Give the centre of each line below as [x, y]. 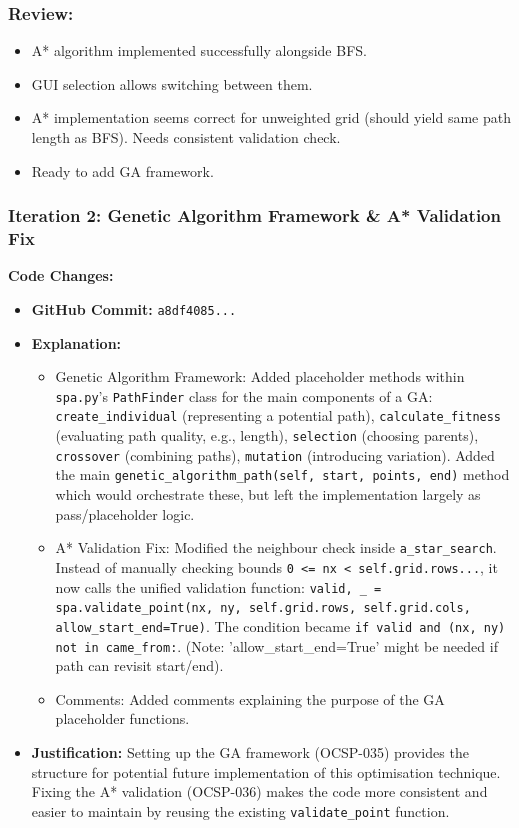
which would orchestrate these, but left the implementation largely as [268, 494]
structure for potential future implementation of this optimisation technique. [266, 771]
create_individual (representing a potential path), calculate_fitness [278, 415]
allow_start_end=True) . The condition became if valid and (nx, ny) [280, 625]
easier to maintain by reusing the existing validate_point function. [240, 810]
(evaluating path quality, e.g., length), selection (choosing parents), [267, 435]
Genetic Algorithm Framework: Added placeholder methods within [260, 376]
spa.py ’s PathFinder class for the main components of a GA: [244, 395]
